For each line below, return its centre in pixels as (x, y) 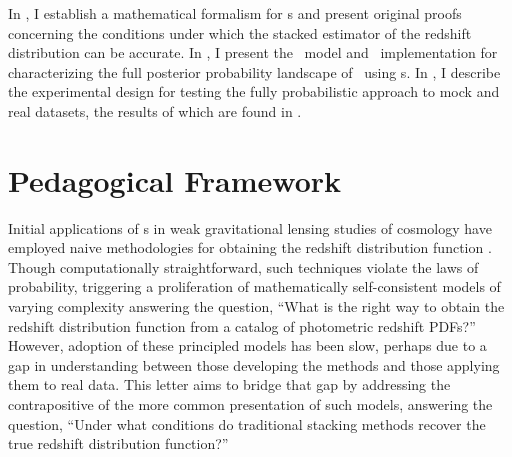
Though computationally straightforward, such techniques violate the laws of (243, 266)
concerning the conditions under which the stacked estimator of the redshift (240, 32)
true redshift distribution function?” (118, 443)
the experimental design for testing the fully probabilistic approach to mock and (254, 91)
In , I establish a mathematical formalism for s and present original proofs (235, 13)
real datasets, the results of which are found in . (155, 110)
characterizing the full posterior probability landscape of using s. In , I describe (254, 71)
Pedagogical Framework (175, 179)
